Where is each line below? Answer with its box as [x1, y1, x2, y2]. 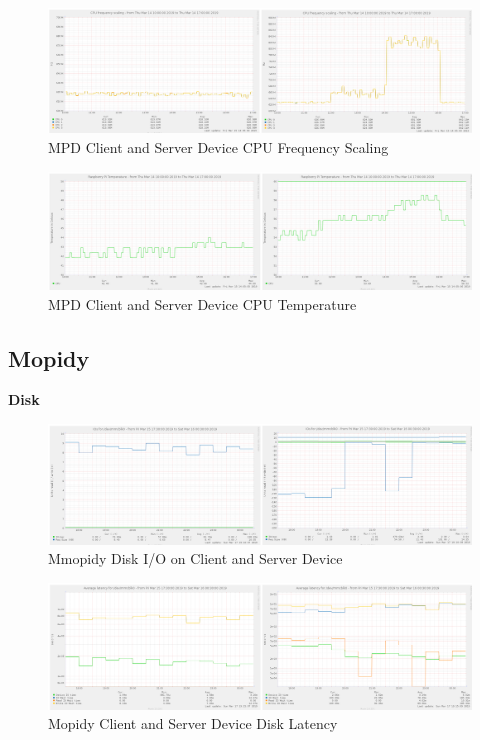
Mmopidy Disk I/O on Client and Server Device [48, 548, 343, 569]
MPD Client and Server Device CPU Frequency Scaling [48, 137, 389, 158]
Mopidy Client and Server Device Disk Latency [48, 713, 338, 734]
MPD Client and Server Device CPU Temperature [48, 293, 357, 314]
